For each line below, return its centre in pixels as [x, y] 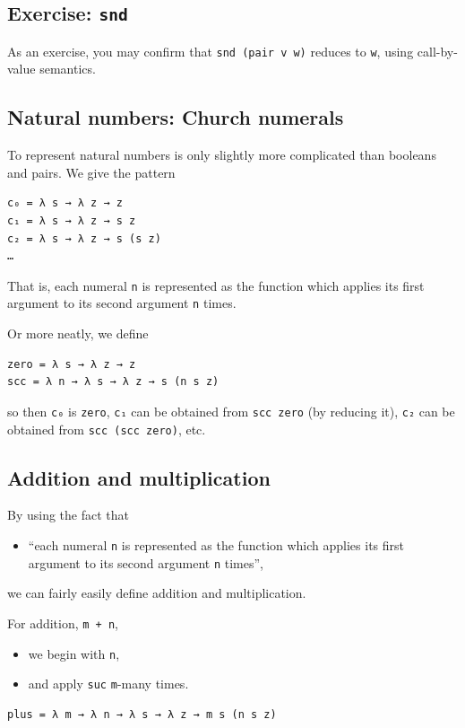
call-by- [437, 51]
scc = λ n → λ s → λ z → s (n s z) [113, 382]
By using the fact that [68, 515]
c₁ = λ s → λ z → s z [72, 221]
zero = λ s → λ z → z [72, 364]
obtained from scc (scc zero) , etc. [107, 429]
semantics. [68, 69]
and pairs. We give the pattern [91, 172]
